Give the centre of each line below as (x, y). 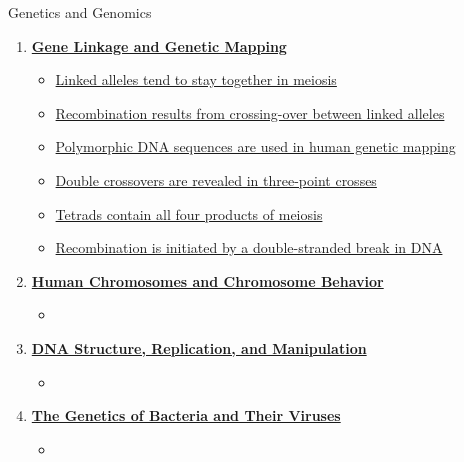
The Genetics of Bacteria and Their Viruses (186, 415)
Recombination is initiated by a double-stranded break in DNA (249, 247)
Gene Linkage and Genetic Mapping (159, 45)
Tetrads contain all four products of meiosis (189, 213)
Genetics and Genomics (80, 12)
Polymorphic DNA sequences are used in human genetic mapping (255, 146)
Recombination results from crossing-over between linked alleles (250, 112)
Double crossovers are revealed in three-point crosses (216, 179)
